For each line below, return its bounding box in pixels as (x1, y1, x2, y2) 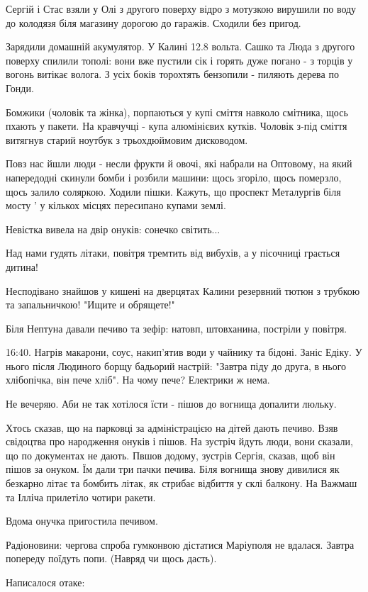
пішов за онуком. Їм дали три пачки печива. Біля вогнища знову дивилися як (6, 462, 340, 476)
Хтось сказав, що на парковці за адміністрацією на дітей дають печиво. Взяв (6, 420, 338, 435)
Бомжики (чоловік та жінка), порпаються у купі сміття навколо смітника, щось (6, 104, 348, 119)
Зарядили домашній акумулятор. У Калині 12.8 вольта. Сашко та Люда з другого (6, 39, 355, 54)
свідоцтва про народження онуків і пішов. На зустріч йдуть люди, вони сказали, (6, 434, 353, 449)
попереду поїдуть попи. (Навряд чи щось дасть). (6, 551, 217, 566)
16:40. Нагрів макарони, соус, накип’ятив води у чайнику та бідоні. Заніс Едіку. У (6, 345, 362, 359)
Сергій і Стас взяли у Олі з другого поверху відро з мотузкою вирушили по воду (6, 1, 357, 16)
